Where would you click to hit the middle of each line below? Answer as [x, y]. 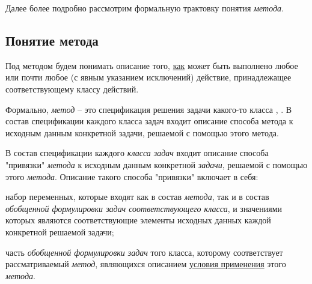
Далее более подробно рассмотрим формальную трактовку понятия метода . [145, 8]
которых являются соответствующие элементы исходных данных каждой [138, 220]
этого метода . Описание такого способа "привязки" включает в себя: [132, 176]
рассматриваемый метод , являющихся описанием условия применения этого [146, 264]
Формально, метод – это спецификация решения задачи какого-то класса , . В [149, 109]
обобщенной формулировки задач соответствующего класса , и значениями [144, 208]
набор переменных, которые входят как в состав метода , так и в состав [137, 197]
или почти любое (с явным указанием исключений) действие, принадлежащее [148, 77]
